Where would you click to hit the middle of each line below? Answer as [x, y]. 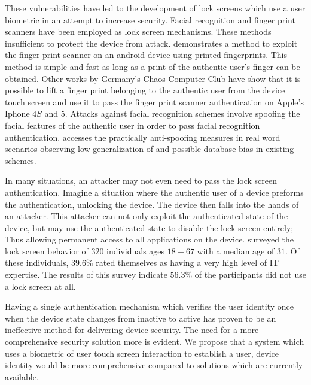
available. [22, 376]
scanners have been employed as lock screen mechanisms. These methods [138, 31]
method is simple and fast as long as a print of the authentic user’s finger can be [153, 66]
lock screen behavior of [47, 251]
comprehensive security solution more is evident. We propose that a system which [155, 342]
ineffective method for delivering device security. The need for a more [132, 330]
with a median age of [236, 251]
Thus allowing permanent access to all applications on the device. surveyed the [150, 239]
